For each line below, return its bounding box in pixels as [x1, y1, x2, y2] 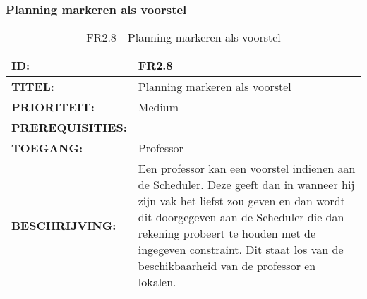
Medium [138, 99, 179, 116]
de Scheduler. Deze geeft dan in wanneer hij [138, 176, 355, 193]
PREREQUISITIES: [11, 119, 127, 136]
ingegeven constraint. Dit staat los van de [138, 241, 344, 258]
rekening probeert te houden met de [138, 225, 315, 242]
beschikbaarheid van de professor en [138, 257, 316, 274]
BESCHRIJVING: [11, 216, 116, 233]
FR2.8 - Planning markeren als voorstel [86, 29, 281, 46]
